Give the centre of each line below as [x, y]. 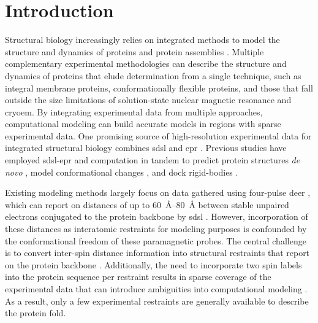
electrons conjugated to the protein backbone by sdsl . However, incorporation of [157, 216]
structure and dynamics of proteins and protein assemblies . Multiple [134, 51]
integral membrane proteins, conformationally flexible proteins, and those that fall [159, 88]
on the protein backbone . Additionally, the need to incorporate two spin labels [153, 264]
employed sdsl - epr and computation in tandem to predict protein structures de [153, 160]
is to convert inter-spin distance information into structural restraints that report [157, 253]
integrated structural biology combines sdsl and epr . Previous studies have [146, 148]
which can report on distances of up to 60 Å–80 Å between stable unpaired [147, 204]
